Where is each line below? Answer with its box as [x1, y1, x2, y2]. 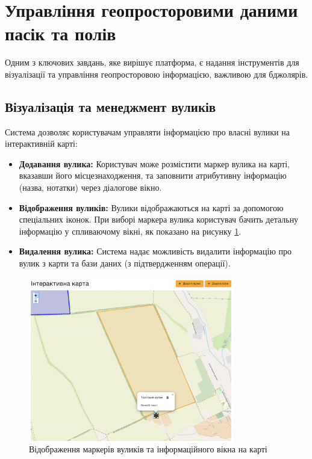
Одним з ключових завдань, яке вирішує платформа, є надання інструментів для [5, 56, 299, 69]
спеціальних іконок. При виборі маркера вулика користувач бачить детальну [19, 213, 299, 226]
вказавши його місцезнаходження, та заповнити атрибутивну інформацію [19, 169, 287, 182]
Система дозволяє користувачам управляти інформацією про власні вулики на [5, 125, 290, 138]
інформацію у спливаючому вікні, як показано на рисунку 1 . [19, 224, 242, 237]
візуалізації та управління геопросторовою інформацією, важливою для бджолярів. [5, 67, 308, 80]
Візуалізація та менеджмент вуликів [5, 97, 216, 116]
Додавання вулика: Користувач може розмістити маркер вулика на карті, [19, 157, 290, 170]
